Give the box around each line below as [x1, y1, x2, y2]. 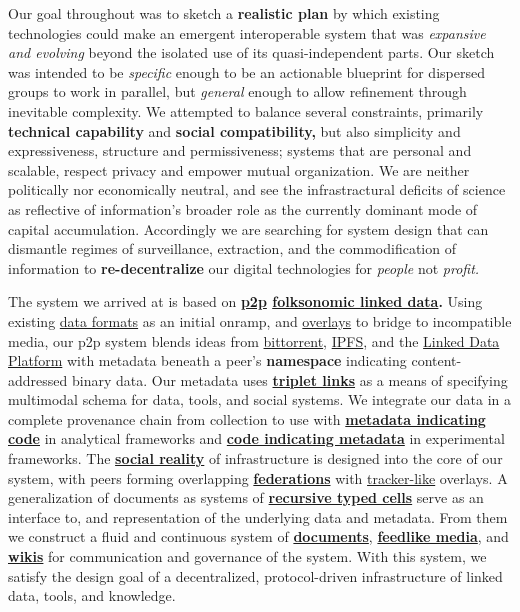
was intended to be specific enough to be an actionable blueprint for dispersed [8, 61, 485, 82]
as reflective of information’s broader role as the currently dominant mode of [8, 198, 478, 219]
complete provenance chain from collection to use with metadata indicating [8, 408, 486, 429]
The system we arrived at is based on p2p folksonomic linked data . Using [8, 291, 483, 312]
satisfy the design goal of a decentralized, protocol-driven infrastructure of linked [8, 565, 503, 586]
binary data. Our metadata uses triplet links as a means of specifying [71, 369, 508, 390]
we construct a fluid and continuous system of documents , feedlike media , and [8, 526, 509, 547]
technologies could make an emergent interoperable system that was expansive [8, 22, 486, 43]
